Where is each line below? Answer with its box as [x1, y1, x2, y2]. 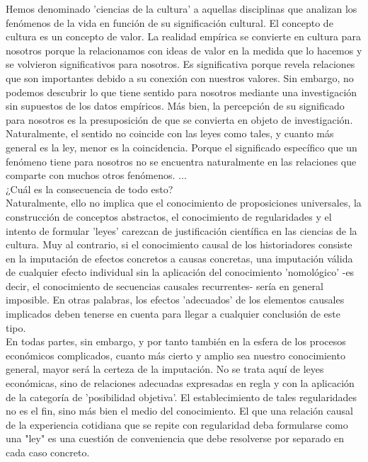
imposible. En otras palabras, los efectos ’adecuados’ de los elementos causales [6, 292, 345, 307]
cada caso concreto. [6, 445, 90, 459]
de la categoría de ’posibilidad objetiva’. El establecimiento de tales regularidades [6, 389, 357, 404]
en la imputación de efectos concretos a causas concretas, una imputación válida [6, 250, 353, 265]
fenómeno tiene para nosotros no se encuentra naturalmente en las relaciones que [6, 154, 357, 168]
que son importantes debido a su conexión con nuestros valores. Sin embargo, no [6, 70, 354, 85]
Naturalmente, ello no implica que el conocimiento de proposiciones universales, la [6, 195, 362, 210]
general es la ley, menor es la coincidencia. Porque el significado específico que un [6, 139, 357, 154]
